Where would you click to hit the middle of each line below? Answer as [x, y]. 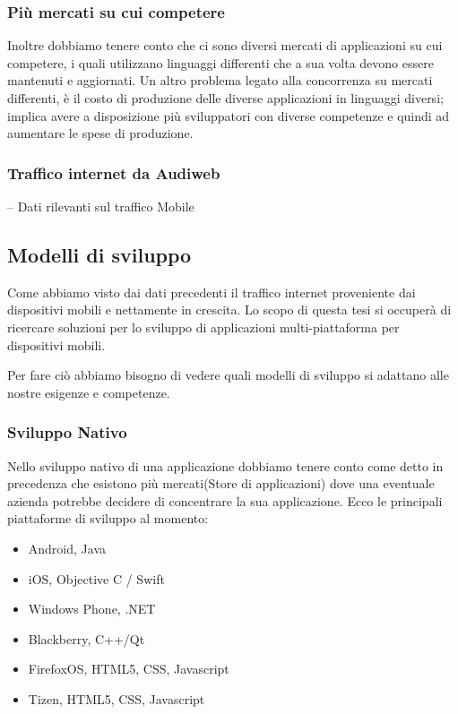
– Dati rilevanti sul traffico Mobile [101, 206]
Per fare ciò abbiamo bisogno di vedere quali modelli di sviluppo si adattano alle [228, 375]
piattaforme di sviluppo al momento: [108, 518]
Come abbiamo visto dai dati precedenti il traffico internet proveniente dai [212, 292]
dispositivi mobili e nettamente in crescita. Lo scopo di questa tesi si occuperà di [229, 310]
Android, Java [67, 548]
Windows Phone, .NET [92, 609]
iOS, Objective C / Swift [96, 578]
